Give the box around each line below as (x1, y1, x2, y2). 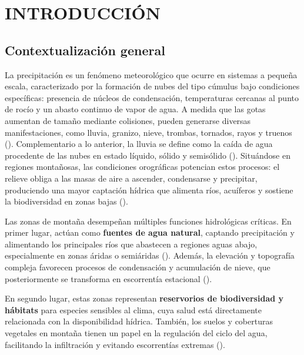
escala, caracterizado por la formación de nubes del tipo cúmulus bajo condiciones (5, 80, 300, 92)
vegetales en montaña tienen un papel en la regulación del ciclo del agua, (5, 327, 268, 339)
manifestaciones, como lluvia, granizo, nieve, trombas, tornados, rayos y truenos (5, 126, 292, 138)
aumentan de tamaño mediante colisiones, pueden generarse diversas (5, 114, 251, 126)
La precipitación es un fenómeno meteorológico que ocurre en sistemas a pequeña (5, 68, 298, 81)
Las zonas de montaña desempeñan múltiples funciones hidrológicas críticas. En (5, 215, 292, 227)
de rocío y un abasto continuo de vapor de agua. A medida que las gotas (5, 103, 266, 115)
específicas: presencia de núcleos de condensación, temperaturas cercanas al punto (5, 91, 299, 103)
